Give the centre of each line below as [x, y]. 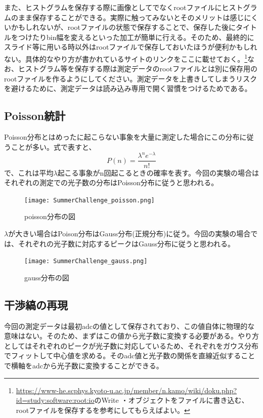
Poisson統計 [35, 116]
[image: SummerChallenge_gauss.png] [86, 261]
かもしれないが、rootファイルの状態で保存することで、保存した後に [123, 27]
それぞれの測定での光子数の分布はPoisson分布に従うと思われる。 [111, 182]
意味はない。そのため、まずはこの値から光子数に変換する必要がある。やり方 [131, 336]
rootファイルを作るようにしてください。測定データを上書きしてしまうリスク [131, 78]
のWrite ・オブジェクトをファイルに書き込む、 [171, 400]
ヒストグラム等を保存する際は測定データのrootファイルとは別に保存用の [138, 69]
